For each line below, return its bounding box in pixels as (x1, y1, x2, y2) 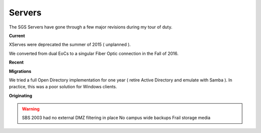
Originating (9, 93, 32, 98)
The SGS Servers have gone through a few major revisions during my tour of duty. (9, 24, 173, 30)
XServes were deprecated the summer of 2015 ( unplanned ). (9, 41, 131, 48)
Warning (22, 106, 40, 112)
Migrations (9, 68, 31, 74)
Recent (9, 59, 24, 65)
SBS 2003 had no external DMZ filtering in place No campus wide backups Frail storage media (22, 115, 211, 120)
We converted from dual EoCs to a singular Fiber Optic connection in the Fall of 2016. (9, 51, 179, 56)
